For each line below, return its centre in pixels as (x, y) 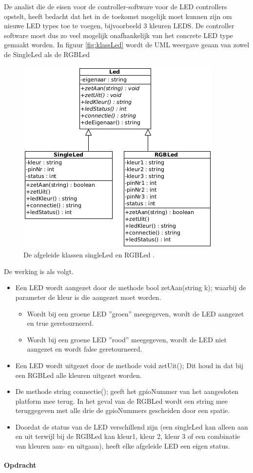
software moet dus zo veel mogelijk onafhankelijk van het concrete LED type (118, 35)
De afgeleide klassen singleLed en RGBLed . (89, 255)
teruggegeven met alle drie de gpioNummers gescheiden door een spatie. (123, 410)
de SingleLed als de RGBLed (47, 54)
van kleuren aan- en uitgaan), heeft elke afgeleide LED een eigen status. (123, 446)
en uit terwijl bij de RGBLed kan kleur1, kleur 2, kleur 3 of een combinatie (128, 436)
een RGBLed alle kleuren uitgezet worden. (78, 375)
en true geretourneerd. (60, 323)
